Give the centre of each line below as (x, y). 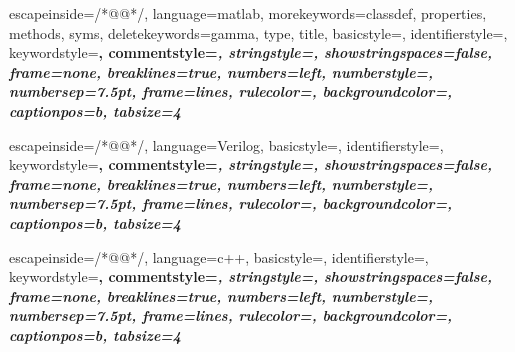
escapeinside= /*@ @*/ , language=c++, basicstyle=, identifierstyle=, (219, 256)
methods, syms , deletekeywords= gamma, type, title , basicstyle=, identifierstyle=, (258, 32)
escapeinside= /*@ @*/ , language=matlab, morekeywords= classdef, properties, (248, 13)
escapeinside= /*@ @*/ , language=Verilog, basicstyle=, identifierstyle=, (226, 144)
